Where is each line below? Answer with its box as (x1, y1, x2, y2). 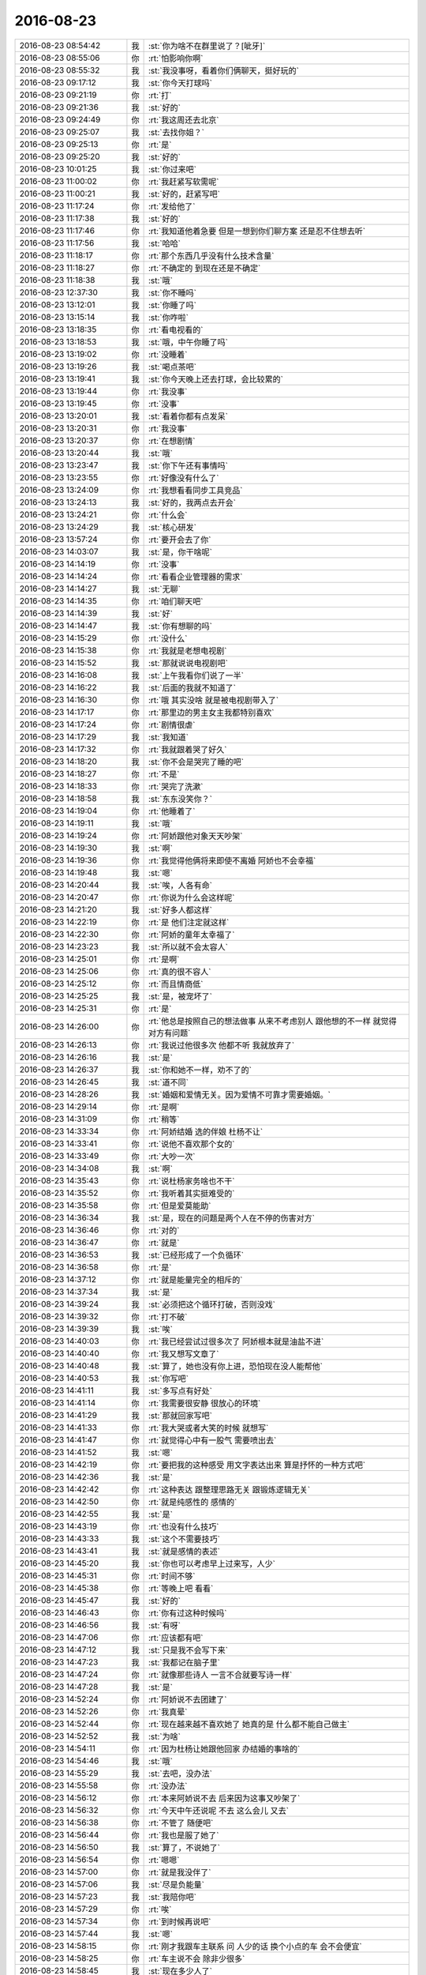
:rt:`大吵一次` (148, 1150, 196, 1161)
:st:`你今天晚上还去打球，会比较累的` (148, 374, 284, 385)
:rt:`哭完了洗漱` (148, 781, 204, 792)
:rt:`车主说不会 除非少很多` (148, 1953, 245, 1964)
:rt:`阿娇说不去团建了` (148, 1694, 227, 1705)
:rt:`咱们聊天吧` (148, 596, 204, 607)
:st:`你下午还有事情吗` (148, 460, 229, 471)
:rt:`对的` (148, 1224, 180, 1236)
